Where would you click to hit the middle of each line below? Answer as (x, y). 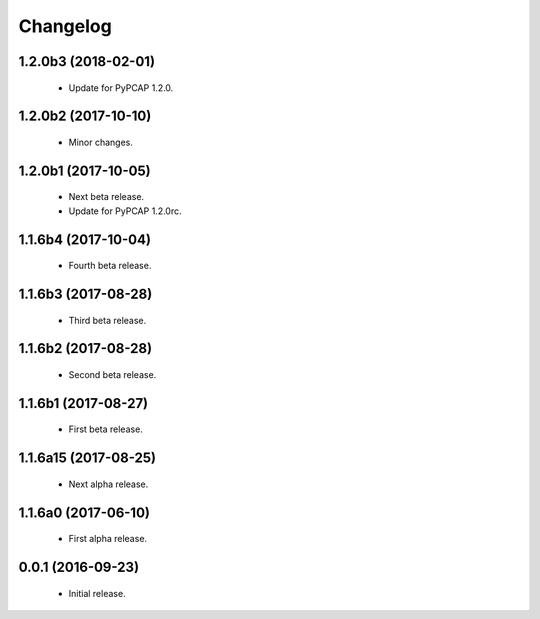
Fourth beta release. (110, 266)
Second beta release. (112, 374)
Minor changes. (101, 142)
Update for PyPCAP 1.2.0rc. (125, 211)
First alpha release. (108, 539)
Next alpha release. (108, 484)
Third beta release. (107, 320)
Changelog (65, 26)
